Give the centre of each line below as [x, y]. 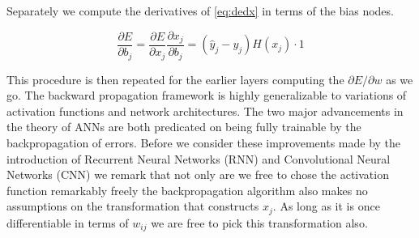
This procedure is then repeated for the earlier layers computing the [175, 79]
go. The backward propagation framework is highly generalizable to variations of [207, 95]
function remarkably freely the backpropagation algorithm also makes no [187, 190]
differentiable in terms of [68, 222]
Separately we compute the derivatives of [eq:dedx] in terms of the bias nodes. [200, 11]
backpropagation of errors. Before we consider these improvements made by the [204, 142]
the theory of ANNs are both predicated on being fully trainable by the [184, 127]
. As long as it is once [326, 206]
